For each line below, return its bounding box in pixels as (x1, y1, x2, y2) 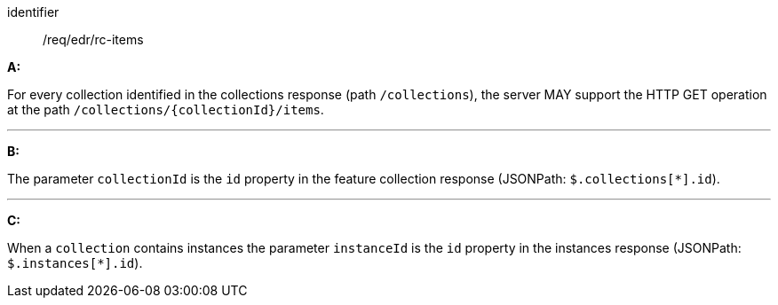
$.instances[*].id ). (7, 255, 143, 270)
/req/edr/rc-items (43, 32, 144, 47)
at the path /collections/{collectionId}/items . (7, 102, 324, 117)
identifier (7, 4, 60, 20)
